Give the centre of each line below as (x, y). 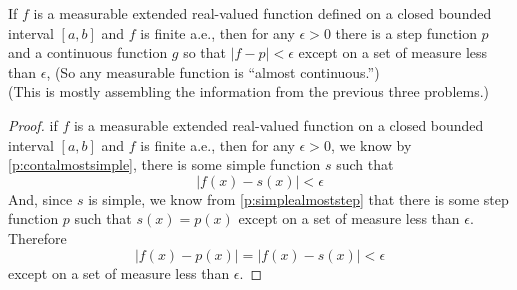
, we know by (371, 144)
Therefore (37, 237)
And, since (40, 198)
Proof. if (33, 124)
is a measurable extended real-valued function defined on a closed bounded (262, 13)
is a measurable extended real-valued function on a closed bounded (278, 124)
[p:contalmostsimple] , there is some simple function (164, 164)
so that (205, 52)
